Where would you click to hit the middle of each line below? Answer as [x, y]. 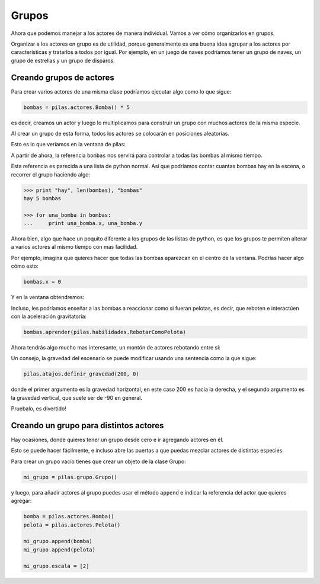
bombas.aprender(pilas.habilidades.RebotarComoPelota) [105, 332]
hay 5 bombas [42, 198]
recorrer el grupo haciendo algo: [51, 174]
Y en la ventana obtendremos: [48, 297]
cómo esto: [25, 266]
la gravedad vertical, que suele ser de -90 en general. [76, 397]
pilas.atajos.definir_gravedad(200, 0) [81, 374]
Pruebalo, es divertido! [39, 409]
